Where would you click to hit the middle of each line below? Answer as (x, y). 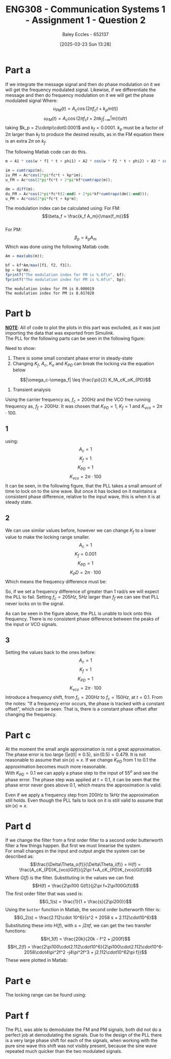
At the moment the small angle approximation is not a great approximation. (83, 749)
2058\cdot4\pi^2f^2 (45, 952)
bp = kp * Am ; (18, 270)
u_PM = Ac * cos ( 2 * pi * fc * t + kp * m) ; (42, 199)
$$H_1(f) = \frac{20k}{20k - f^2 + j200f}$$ (85, 939)
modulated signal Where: (32, 100)
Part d (18, 826)
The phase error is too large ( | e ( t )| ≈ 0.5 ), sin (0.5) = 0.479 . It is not (76, 754)
